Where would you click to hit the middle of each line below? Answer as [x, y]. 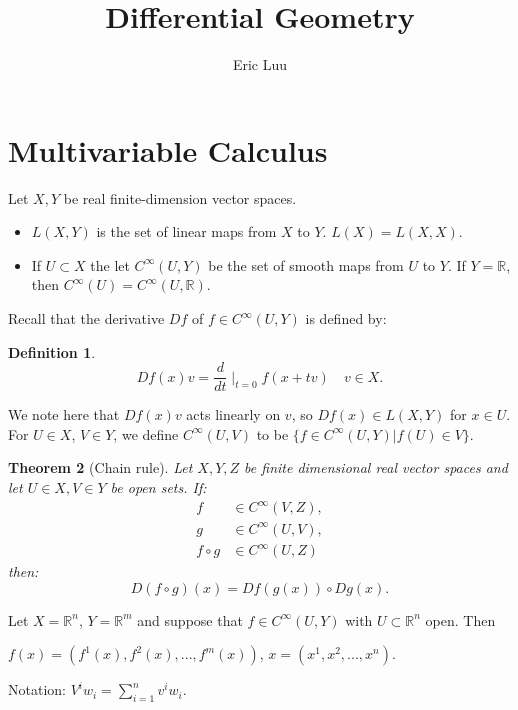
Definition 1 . [52, 351]
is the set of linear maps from [186, 231]
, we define [146, 433]
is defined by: [346, 318]
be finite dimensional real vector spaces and [376, 467]
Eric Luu [260, 64]
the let [110, 264]
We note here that [64, 414]
